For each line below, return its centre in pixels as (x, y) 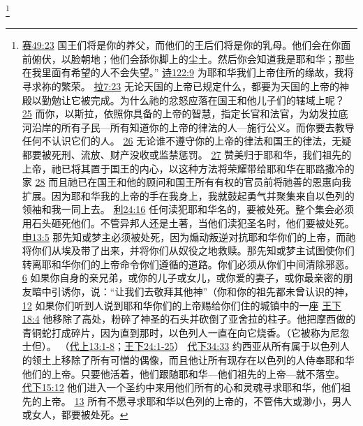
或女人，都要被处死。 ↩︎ (75, 414)
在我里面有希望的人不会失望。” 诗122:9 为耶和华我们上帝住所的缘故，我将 (188, 72)
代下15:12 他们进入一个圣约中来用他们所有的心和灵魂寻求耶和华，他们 (181, 387)
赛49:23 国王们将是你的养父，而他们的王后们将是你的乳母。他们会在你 (181, 45)
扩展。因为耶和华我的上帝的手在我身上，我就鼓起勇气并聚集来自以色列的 (188, 195)
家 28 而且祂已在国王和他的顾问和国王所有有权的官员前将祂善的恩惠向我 (187, 182)
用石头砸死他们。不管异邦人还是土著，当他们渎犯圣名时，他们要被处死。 (188, 222)
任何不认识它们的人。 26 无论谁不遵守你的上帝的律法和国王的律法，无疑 (187, 141)
